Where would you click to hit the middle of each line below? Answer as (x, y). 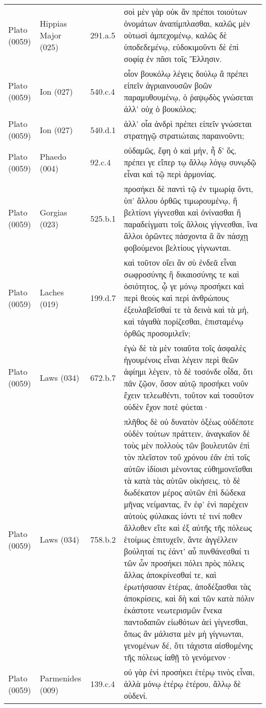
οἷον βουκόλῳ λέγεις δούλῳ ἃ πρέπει (186, 73)
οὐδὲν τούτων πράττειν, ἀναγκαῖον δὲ (187, 433)
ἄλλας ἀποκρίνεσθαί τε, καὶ (170, 575)
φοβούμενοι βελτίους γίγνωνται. (178, 248)
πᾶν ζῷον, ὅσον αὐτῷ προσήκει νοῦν (186, 383)
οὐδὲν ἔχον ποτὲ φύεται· (167, 407)
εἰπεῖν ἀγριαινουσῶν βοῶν (168, 85)
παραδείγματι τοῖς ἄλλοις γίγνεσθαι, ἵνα (191, 224)
